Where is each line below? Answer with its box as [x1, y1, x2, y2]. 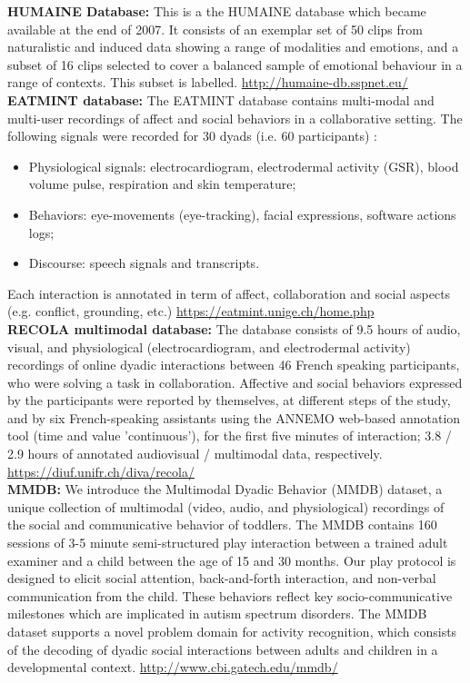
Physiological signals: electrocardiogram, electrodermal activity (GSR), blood [28, 156, 459, 175]
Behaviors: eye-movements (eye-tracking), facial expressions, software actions [28, 204, 456, 223]
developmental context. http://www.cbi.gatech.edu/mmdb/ [7, 658, 338, 677]
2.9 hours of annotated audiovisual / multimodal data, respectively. [7, 444, 383, 463]
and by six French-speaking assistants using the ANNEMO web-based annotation [7, 408, 461, 427]
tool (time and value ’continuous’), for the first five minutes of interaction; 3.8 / [7, 426, 452, 445]
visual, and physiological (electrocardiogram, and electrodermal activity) [7, 337, 411, 356]
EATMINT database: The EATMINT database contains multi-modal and [7, 90, 435, 109]
